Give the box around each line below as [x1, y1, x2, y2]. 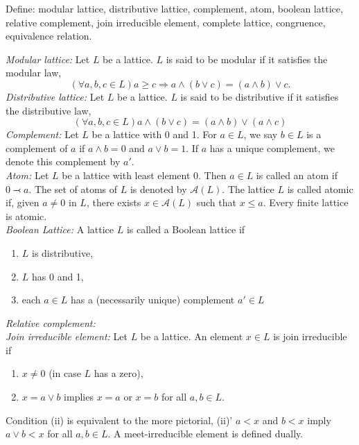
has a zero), [94, 366, 143, 380]
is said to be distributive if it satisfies [180, 89, 339, 103]
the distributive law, [6, 103, 91, 117]
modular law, [6, 65, 62, 80]
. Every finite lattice [263, 195, 349, 210]
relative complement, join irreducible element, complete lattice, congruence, [6, 15, 326, 29]
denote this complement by [6, 154, 121, 169]
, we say [243, 127, 278, 142]
